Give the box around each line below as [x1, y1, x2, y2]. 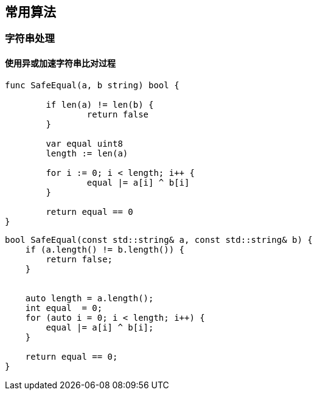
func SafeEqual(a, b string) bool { [5, 80, 179, 90]
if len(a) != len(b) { [46, 99, 154, 110]
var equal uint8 [46, 138, 123, 149]
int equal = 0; [25, 302, 103, 313]
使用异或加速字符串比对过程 [5, 58, 116, 69]
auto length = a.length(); [25, 293, 154, 303]
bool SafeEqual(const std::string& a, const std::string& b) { [5, 234, 313, 245]
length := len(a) [46, 148, 128, 158]
